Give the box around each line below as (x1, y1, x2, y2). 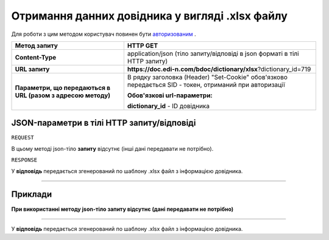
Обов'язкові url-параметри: (127, 91, 213, 100)
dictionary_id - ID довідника (127, 101, 210, 110)
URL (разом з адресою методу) (15, 91, 111, 100)
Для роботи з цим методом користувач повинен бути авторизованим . (11, 30, 196, 38)
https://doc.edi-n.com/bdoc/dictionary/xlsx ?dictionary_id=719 (127, 64, 311, 73)
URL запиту (15, 64, 50, 73)
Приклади (11, 189, 52, 200)
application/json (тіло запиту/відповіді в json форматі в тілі (127, 49, 299, 58)
